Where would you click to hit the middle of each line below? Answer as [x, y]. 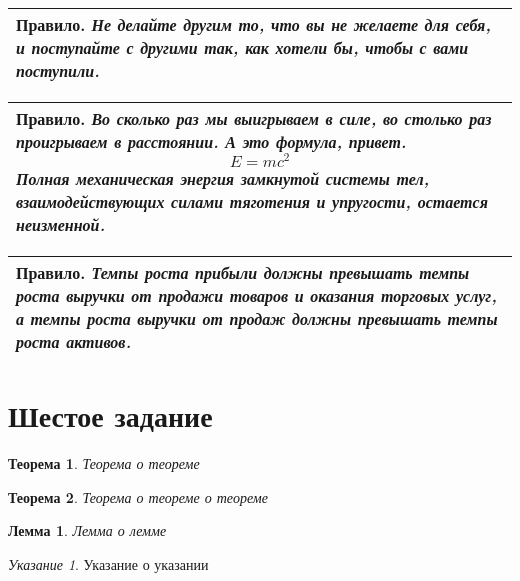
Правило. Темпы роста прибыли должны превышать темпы [243, 272]
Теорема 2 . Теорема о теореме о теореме [138, 496]
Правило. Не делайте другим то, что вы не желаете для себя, [253, 24]
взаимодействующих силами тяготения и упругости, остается [252, 201]
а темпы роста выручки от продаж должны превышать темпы [257, 318]
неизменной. [61, 224]
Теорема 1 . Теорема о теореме [104, 462]
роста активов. [74, 341]
